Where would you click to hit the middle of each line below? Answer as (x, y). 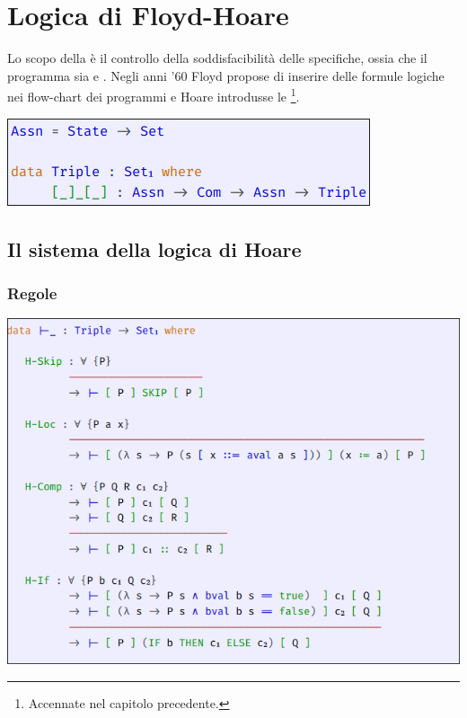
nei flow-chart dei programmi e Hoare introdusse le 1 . (154, 95)
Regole (32, 293)
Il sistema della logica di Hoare (154, 248)
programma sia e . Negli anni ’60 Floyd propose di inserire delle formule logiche (226, 75)
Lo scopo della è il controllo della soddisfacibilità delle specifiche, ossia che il (217, 58)
